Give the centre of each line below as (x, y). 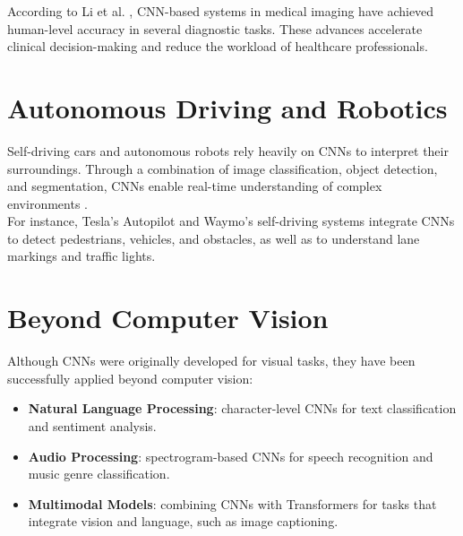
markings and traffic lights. (81, 256)
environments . (47, 203)
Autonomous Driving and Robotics (227, 107)
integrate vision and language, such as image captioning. (183, 521)
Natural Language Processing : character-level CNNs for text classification (242, 408)
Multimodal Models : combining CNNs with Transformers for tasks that (232, 503)
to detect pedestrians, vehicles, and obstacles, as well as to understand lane (214, 238)
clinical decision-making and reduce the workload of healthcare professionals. (218, 46)
